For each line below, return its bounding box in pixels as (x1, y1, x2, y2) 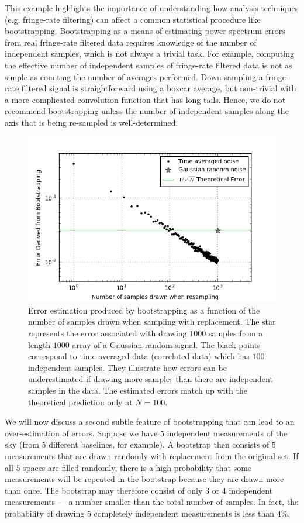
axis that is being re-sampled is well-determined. (5, 116, 178, 128)
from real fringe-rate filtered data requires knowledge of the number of (5, 36, 257, 48)
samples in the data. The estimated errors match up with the (28, 384, 247, 396)
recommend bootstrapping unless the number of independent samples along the (5, 105, 289, 117)
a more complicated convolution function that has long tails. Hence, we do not (5, 93, 286, 105)
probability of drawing (5, 507, 85, 519)
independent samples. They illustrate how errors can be (28, 361, 227, 373)
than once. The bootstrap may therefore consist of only (5, 484, 203, 496)
